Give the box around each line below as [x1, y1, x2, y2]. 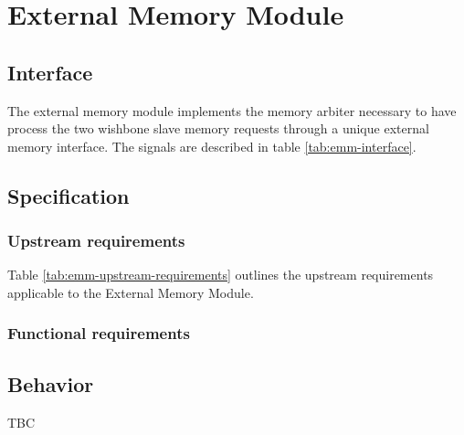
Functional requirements [7, 322, 190, 345]
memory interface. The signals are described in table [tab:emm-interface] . [7, 136, 417, 155]
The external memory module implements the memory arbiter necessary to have [7, 101, 457, 120]
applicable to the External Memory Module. [7, 282, 254, 302]
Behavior [7, 369, 94, 398]
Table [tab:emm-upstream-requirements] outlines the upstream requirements [7, 265, 434, 284]
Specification [7, 181, 130, 209]
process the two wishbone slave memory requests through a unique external [7, 119, 429, 138]
